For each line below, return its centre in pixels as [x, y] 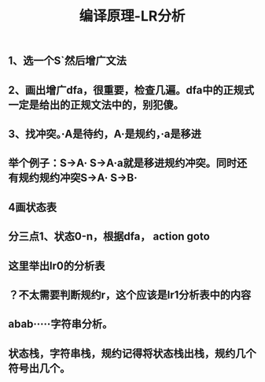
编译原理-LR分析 [132, 16]
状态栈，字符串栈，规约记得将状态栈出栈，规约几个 [132, 353]
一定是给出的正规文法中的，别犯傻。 [96, 104]
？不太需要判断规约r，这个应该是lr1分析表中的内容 [130, 295]
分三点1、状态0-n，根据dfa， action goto [109, 237]
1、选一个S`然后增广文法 [68, 61]
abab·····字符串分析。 [61, 324]
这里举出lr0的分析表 [57, 266]
